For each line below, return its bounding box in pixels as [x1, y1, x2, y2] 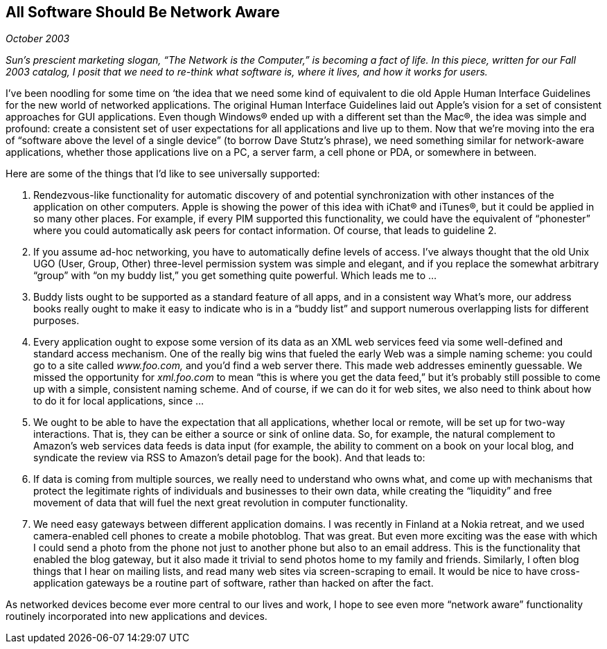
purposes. [33, 314, 80, 327]
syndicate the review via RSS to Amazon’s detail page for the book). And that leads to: [33, 452, 425, 464]
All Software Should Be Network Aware [6, 3, 280, 21]
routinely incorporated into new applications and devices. [6, 610, 267, 623]
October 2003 [6, 33, 70, 45]
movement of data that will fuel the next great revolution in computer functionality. [33, 497, 408, 509]
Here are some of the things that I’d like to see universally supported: [6, 168, 320, 180]
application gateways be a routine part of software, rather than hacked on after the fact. [33, 577, 434, 589]
